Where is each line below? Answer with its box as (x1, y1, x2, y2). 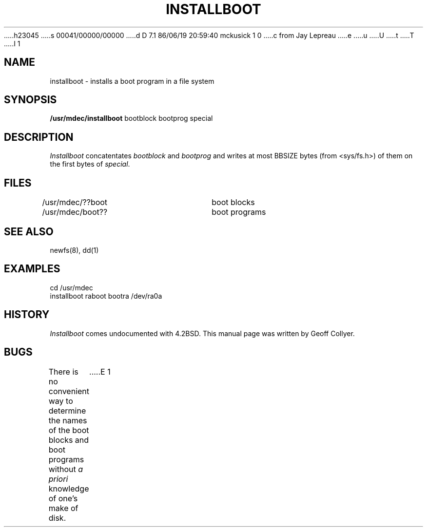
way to (48, 396, 73, 406)
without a (48, 464, 83, 474)
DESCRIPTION (4, 131, 74, 143)
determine (48, 405, 86, 416)
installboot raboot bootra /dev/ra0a (50, 291, 162, 300)
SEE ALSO (4, 225, 54, 238)
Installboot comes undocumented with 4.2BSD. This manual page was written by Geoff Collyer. (50, 329, 355, 338)
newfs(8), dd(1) (50, 246, 99, 254)
